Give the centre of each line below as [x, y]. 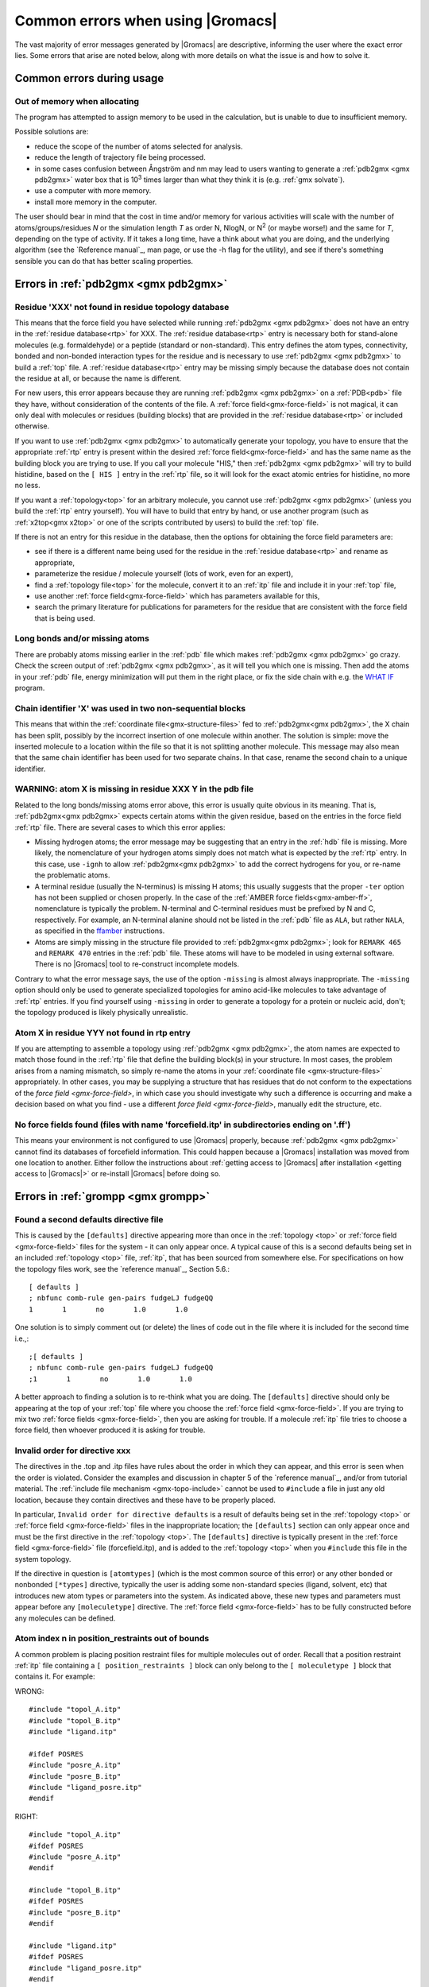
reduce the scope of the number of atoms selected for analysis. [139, 146]
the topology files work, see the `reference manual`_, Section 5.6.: [122, 1269]
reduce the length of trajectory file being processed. [120, 157]
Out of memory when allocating [77, 101]
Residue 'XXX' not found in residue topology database [122, 307]
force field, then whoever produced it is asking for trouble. [110, 1430]
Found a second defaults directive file [89, 1220]
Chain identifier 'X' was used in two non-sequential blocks [130, 708]
